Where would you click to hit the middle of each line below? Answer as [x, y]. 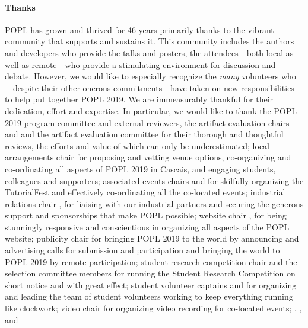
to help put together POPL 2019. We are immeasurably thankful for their [139, 99]
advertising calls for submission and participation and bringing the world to [142, 250]
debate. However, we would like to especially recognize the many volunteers [142, 76]
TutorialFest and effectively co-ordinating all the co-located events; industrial [145, 192]
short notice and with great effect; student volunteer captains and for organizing [151, 284]
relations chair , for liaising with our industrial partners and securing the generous [154, 203]
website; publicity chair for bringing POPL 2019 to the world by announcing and [152, 238]
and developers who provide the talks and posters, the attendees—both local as [149, 52]
